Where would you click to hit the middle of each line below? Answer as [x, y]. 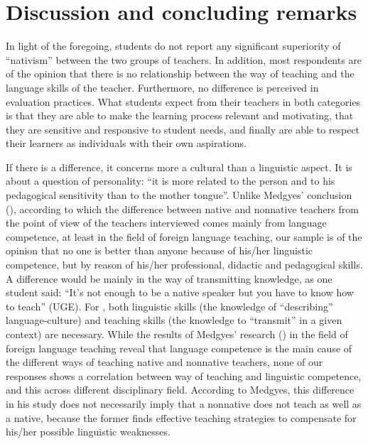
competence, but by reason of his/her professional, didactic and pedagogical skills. [184, 265]
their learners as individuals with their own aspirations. [126, 143]
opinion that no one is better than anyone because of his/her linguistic [159, 250]
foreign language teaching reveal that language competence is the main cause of [179, 348]
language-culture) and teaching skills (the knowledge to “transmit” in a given [174, 320]
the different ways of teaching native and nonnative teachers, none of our [164, 362]
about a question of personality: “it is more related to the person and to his [171, 181]
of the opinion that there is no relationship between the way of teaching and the [180, 74]
